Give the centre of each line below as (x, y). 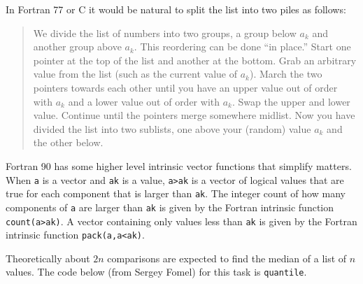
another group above (77, 47)
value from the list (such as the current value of (135, 74)
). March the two (286, 74)
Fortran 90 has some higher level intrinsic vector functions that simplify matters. (179, 165)
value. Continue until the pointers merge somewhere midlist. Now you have (194, 115)
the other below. (68, 142)
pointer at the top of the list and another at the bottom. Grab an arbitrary (195, 60)
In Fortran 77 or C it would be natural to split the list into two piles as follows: (176, 9)
